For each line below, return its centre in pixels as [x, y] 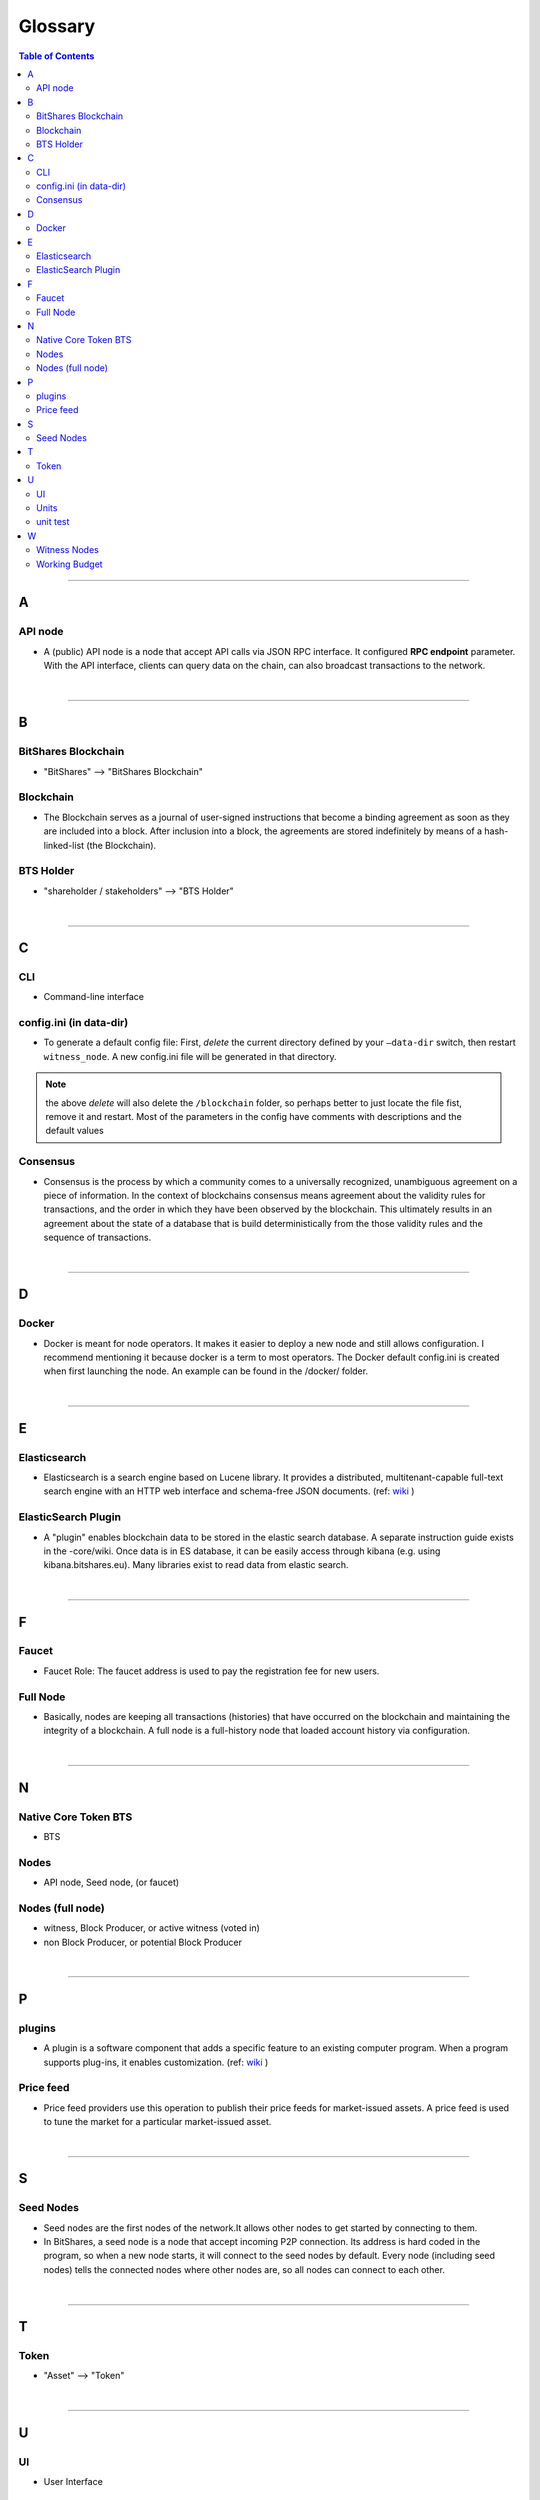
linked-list [64, 845]
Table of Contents [56, 56]
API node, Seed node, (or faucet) [111, 1882]
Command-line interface [94, 997]
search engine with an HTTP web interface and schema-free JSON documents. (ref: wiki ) [229, 1491]
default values [74, 1131]
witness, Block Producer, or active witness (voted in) [151, 1928]
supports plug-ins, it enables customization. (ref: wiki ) [156, 2062]
